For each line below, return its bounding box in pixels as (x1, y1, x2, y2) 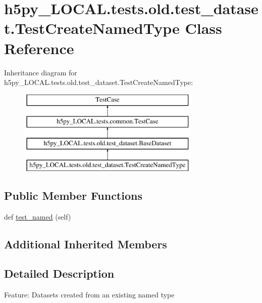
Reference (4, 37, 74, 58)
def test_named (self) (4, 211, 71, 222)
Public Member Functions (4, 187, 142, 203)
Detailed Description (4, 266, 115, 281)
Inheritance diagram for (4, 67, 77, 77)
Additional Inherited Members (4, 236, 167, 251)
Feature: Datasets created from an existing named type (4, 289, 175, 300)
